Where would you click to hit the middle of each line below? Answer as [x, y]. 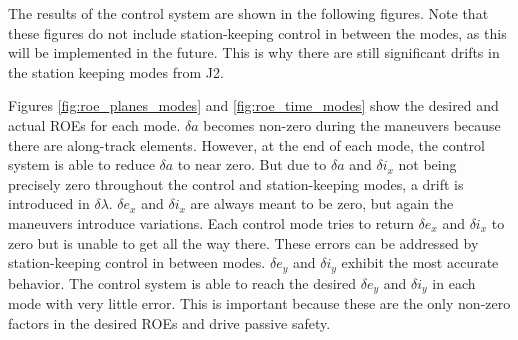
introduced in [49, 203]
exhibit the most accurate [420, 262]
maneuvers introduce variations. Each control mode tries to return [211, 222]
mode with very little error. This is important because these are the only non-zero [259, 303]
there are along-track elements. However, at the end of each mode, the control [246, 144]
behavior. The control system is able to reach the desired [182, 282]
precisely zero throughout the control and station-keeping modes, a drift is [236, 183]
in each [454, 282]
